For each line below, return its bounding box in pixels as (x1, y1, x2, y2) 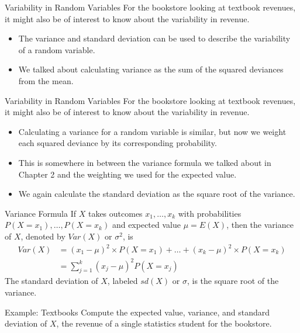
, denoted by (20, 230, 65, 242)
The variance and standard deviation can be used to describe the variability (18, 32, 291, 44)
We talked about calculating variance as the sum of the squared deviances (18, 63, 284, 75)
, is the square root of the (187, 275, 279, 287)
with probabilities (178, 207, 242, 219)
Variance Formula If (5, 207, 77, 219)
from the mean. (18, 74, 74, 86)
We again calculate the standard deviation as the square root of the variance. (18, 188, 295, 200)
